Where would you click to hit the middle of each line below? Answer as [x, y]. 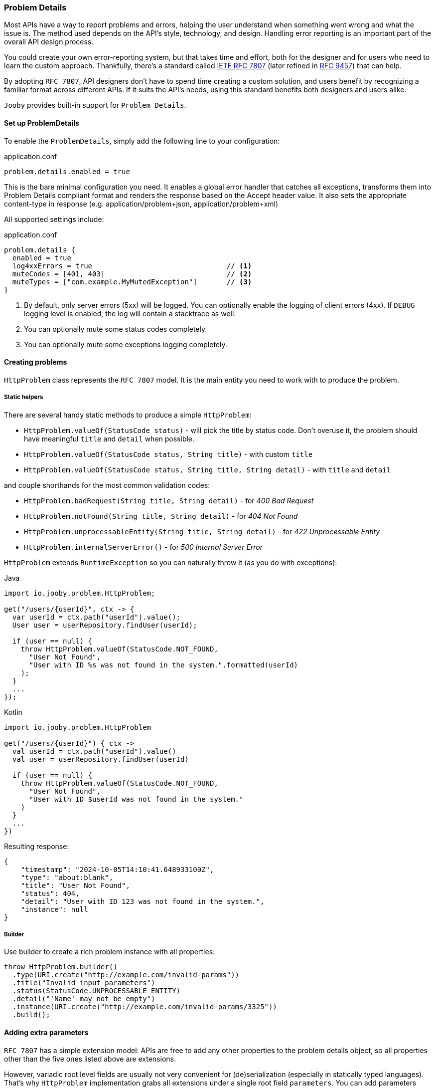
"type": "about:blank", [67, 877]
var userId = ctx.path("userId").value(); [96, 617]
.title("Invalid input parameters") [84, 983]
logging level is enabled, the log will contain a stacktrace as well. [130, 313]
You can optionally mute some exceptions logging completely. [126, 344]
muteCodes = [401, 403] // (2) [132, 274]
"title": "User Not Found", [75, 885]
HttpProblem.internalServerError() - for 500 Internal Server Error [144, 547]
